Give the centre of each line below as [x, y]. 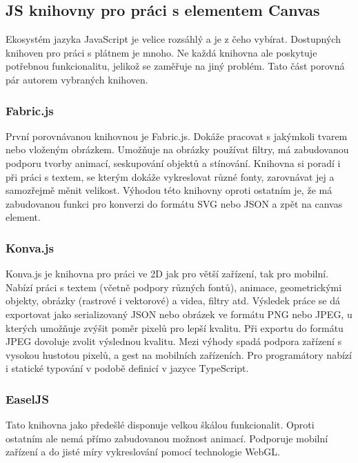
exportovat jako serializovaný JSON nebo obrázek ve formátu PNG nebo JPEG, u [179, 314]
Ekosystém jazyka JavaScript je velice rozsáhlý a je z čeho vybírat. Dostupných [173, 39]
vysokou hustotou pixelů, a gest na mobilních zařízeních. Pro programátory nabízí [179, 354]
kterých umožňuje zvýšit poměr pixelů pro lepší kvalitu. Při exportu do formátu [175, 327]
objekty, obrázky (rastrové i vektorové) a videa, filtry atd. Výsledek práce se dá [173, 301]
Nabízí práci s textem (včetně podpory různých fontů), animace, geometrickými [174, 287]
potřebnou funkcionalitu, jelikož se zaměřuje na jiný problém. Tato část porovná [175, 66]
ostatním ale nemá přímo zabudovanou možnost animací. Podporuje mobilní [167, 438]
